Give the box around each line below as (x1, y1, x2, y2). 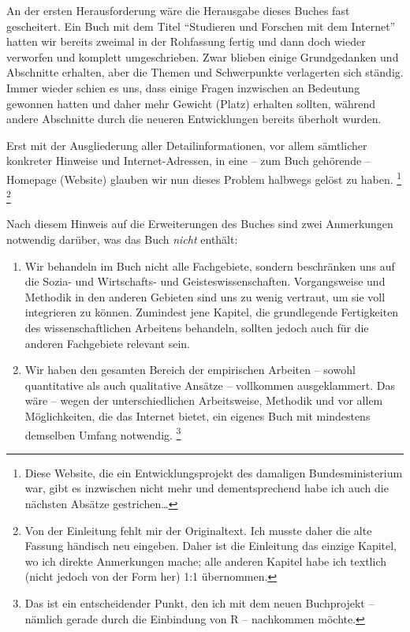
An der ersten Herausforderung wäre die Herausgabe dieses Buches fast (6, 2, 350, 18)
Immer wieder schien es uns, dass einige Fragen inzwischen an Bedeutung (6, 79, 360, 95)
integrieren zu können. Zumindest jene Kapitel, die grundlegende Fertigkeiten (24, 304, 399, 320)
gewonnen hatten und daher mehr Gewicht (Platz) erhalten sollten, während (6, 95, 375, 111)
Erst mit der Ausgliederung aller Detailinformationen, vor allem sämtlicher (6, 136, 367, 153)
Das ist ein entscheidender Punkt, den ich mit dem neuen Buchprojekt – (24, 594, 375, 611)
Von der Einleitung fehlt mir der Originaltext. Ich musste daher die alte (24, 522, 372, 538)
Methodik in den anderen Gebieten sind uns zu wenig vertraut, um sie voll (24, 288, 386, 305)
